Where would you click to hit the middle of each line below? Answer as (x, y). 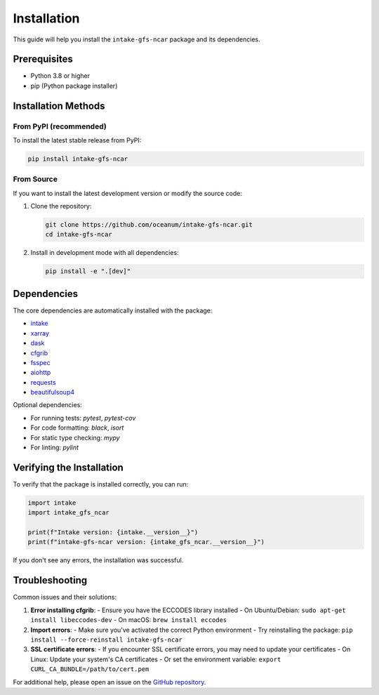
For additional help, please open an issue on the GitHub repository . (109, 682)
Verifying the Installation (68, 467)
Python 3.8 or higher (60, 76)
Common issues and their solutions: (65, 597)
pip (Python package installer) (74, 86)
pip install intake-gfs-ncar (78, 159)
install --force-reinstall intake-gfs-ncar (106, 640)
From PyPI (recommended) (60, 126)
